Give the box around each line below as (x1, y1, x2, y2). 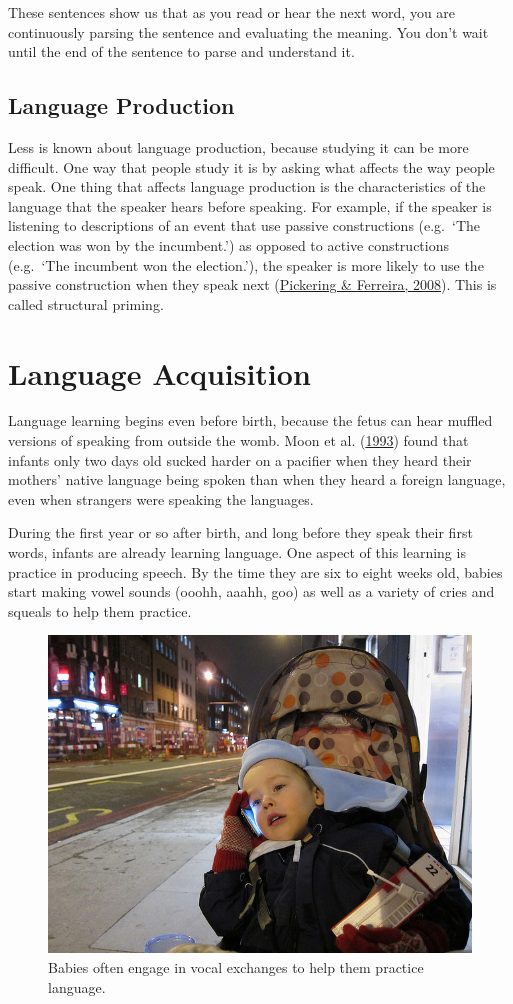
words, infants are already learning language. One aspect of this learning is (8, 542, 466, 563)
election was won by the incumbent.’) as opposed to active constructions (8, 234, 449, 255)
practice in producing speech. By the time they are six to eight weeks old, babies (8, 561, 503, 582)
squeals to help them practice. (8, 600, 192, 621)
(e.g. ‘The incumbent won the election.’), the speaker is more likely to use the (8, 254, 484, 275)
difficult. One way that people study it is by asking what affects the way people (8, 156, 495, 177)
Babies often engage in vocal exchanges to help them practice (48, 956, 424, 977)
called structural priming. (8, 293, 164, 314)
